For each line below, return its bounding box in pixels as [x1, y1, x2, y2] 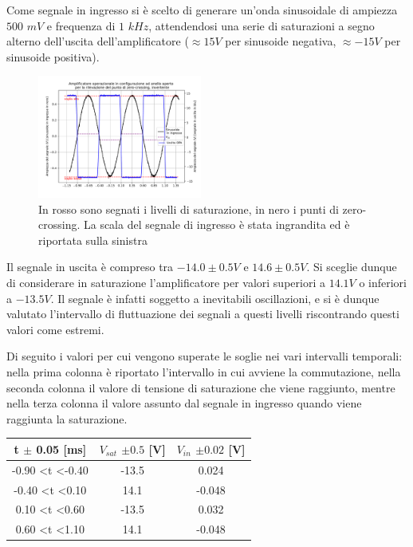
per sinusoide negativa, [225, 33, 336, 49]
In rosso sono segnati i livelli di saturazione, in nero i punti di [38, 200, 339, 217]
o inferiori [359, 273, 407, 290]
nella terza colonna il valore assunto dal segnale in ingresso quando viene [6, 395, 362, 411]
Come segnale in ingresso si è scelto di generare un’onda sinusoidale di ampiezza [6, 2, 398, 18]
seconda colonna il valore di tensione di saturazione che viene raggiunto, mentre [6, 379, 395, 395]
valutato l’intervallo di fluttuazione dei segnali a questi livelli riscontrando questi [6, 305, 399, 322]
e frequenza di [46, 17, 116, 33]
